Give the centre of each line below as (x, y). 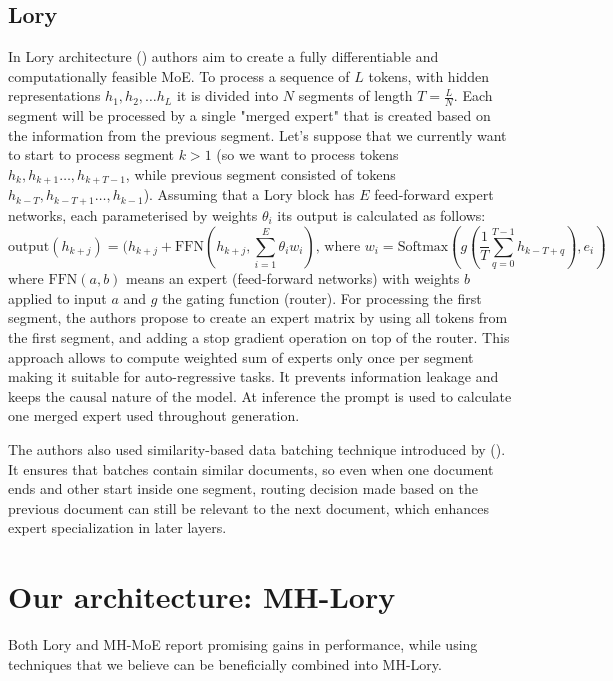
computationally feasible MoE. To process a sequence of (179, 75)
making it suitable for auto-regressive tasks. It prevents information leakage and (253, 376)
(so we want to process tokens (307, 154)
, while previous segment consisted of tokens (260, 174)
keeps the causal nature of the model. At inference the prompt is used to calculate (260, 395)
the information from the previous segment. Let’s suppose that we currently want (257, 134)
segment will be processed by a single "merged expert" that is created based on (249, 115)
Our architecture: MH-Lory (202, 596)
